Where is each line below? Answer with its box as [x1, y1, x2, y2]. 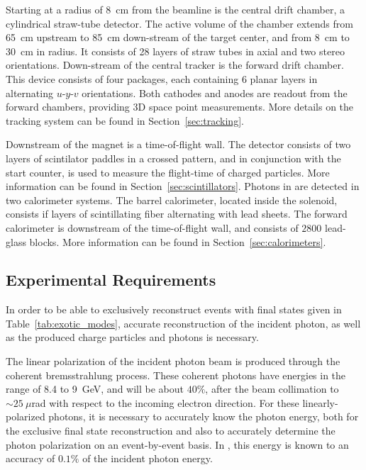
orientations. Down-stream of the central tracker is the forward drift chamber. [6, 57, 344, 72]
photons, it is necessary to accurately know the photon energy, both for [48, 409, 359, 424]
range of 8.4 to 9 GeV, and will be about [6, 381, 184, 396]
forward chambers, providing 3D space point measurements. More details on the [6, 99, 354, 114]
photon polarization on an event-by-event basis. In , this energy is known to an [6, 437, 349, 452]
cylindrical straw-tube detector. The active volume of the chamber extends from [6, 16, 353, 30]
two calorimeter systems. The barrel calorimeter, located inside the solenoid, [6, 192, 338, 207]
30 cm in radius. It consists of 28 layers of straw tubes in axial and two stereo [6, 43, 345, 58]
